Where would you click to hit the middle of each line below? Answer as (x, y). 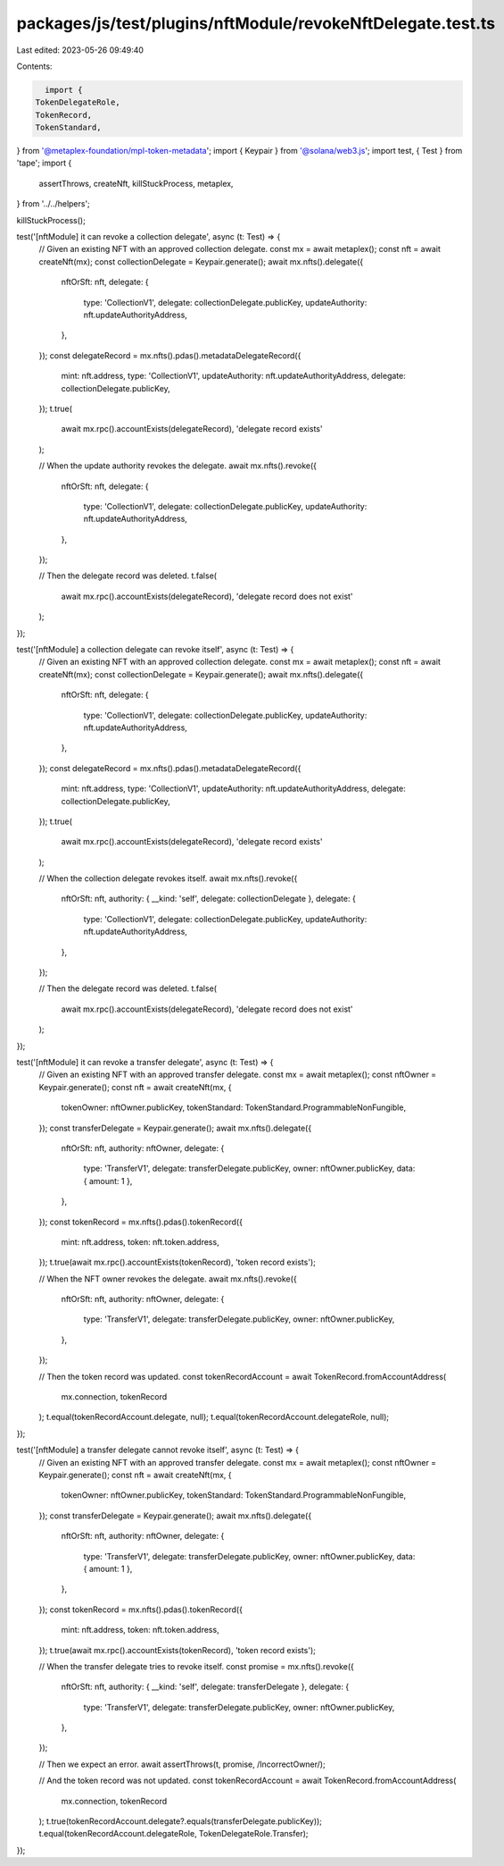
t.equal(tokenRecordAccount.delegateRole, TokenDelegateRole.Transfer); (174, 1834)
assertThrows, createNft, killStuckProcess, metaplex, (136, 183)
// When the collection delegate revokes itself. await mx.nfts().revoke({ (168, 878)
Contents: (34, 66)
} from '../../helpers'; (54, 204)
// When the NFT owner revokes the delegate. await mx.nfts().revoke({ (168, 1279)
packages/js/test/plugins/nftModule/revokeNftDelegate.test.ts (256, 23)
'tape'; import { (44, 163)
